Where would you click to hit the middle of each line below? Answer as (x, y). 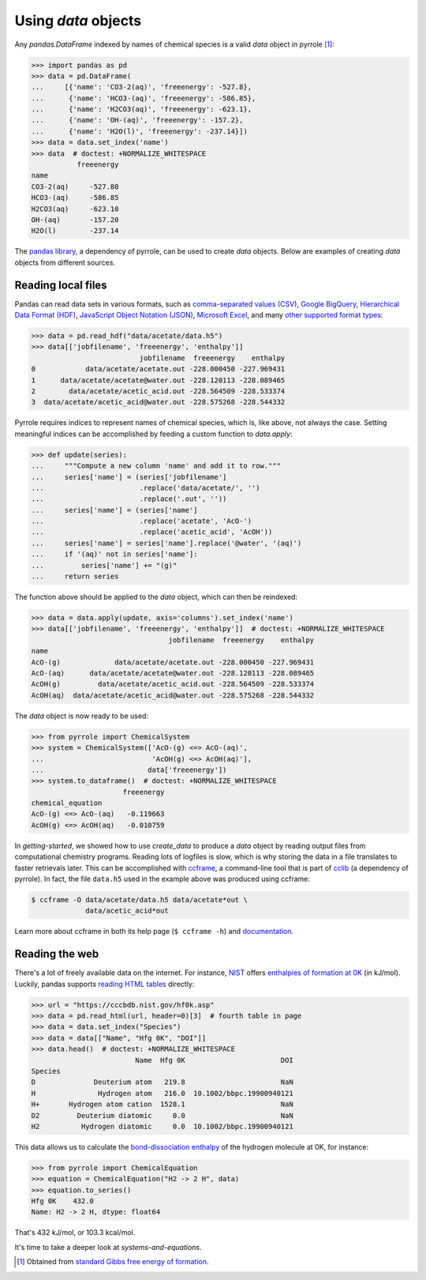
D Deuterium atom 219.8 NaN (162, 1082)
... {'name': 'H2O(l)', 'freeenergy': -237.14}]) (139, 131)
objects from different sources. (65, 262)
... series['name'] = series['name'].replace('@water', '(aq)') (166, 543)
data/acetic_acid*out (127, 911)
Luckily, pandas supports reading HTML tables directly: (105, 984)
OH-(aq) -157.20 (75, 220)
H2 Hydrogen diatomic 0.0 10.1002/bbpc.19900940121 (162, 1126)
